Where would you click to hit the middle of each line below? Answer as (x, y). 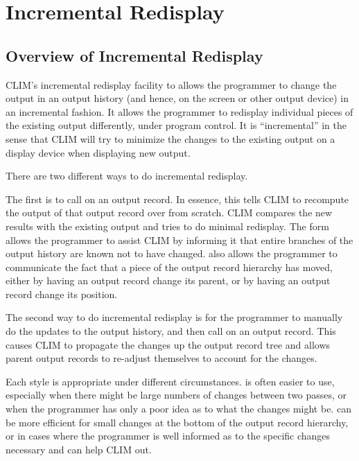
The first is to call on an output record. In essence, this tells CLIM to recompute (177, 199)
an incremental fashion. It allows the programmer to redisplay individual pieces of (179, 111)
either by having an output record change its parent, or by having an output (168, 280)
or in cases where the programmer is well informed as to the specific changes (168, 436)
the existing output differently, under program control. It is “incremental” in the (176, 125)
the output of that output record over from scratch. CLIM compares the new (169, 212)
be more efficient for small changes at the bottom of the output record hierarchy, (177, 422)
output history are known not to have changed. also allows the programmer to (172, 253)
